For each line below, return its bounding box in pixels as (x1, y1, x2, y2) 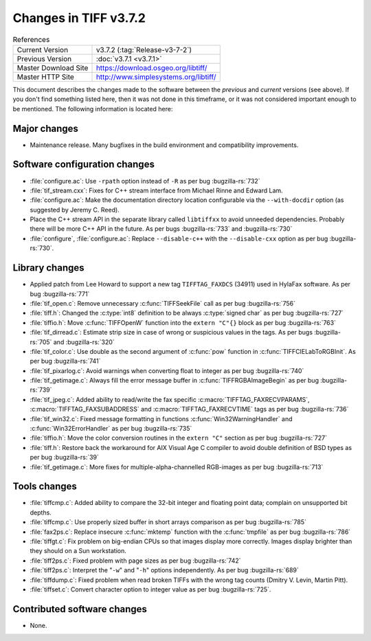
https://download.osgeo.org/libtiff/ (95, 63, 207, 72)
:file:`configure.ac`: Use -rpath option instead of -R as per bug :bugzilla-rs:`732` (30, 177, 260, 185)
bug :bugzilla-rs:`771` (30, 289, 90, 298)
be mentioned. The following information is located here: (12, 104, 173, 113)
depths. (30, 508, 52, 517)
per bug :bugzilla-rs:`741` (30, 357, 101, 366)
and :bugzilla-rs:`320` (53, 337, 115, 346)
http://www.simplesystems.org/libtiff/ (95, 72, 216, 82)
